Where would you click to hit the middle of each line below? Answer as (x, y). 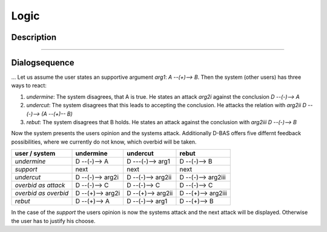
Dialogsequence (43, 63)
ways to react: (29, 85)
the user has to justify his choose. (53, 220)
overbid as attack (40, 185)
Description (34, 37)
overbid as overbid (42, 193)
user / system (35, 153)
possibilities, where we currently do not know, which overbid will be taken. (104, 142)
